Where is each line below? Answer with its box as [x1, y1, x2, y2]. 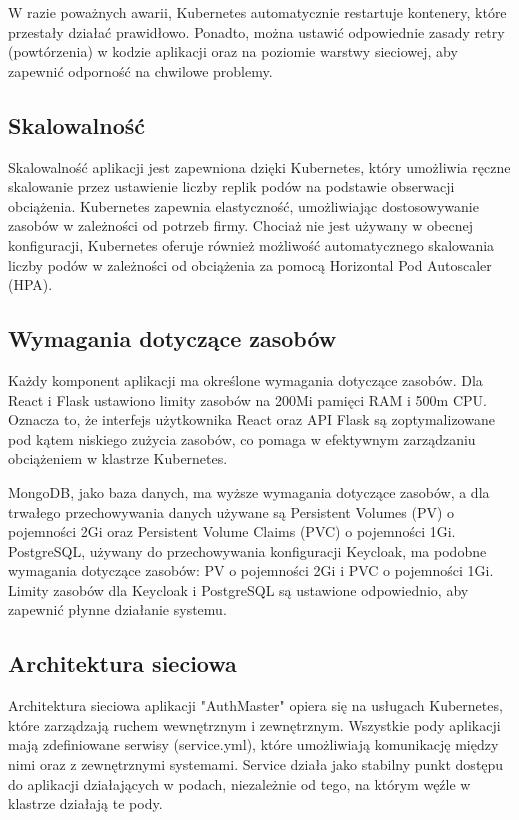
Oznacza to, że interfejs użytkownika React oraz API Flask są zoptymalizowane [8, 409, 495, 430]
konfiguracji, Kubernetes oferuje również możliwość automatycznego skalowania [8, 234, 495, 255]
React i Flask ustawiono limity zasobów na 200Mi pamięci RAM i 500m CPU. [8, 389, 487, 410]
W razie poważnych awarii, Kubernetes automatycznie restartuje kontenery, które [8, 2, 507, 22]
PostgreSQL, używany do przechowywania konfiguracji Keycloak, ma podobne [8, 540, 487, 561]
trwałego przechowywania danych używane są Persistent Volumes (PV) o [8, 501, 455, 522]
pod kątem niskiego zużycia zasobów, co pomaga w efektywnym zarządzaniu [8, 428, 476, 449]
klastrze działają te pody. [8, 793, 163, 814]
